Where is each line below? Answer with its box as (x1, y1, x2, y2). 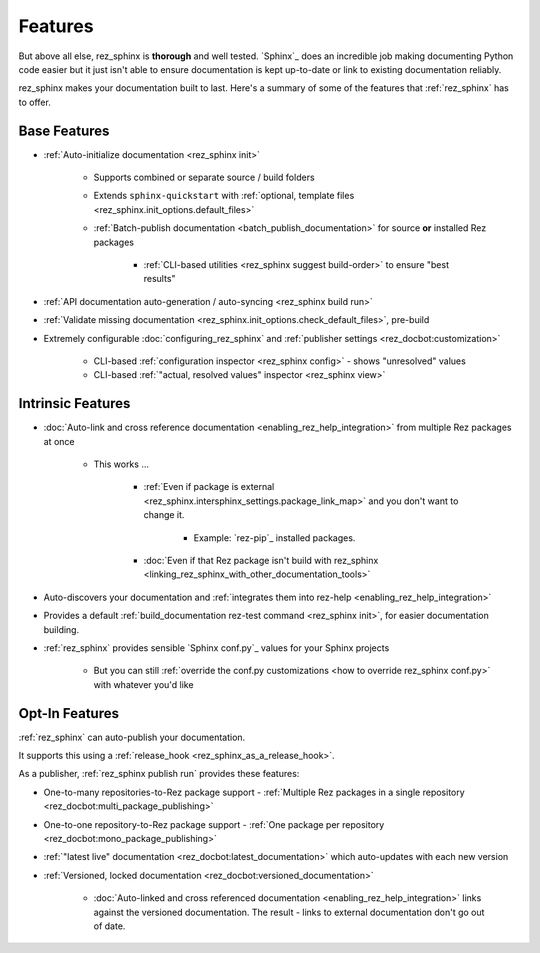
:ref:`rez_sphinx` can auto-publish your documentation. (18, 731, 246, 743)
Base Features (18, 122, 110, 139)
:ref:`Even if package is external (143, 481, 275, 493)
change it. (143, 509, 185, 521)
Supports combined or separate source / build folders (93, 171, 315, 184)
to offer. (18, 96, 52, 108)
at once (43, 435, 75, 447)
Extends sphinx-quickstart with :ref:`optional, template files (93, 190, 355, 202)
